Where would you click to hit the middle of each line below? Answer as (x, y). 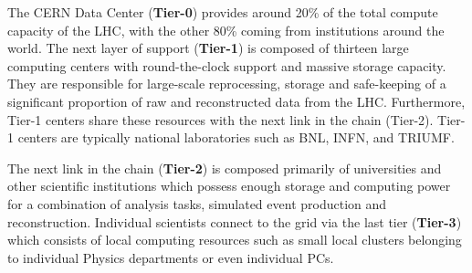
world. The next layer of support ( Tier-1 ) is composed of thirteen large (208, 48)
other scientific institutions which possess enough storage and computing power (229, 186)
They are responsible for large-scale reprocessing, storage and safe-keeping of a (227, 84)
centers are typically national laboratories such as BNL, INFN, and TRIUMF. (236, 137)
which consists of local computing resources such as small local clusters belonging (235, 240)
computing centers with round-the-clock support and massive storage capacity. (227, 65)
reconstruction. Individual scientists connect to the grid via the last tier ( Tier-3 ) (235, 221)
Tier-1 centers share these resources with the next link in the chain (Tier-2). (220, 119)
